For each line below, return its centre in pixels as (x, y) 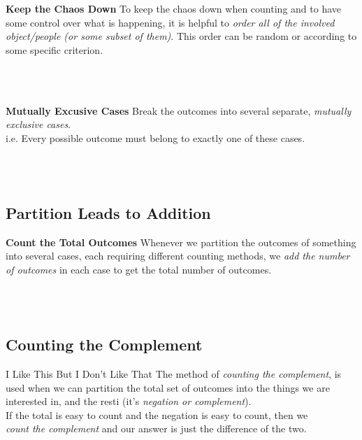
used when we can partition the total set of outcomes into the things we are (168, 387)
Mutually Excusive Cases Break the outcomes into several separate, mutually (179, 110)
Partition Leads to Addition (108, 212)
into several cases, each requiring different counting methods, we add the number (178, 256)
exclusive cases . (38, 124)
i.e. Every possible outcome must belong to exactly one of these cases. (155, 137)
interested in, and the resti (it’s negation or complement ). (129, 401)
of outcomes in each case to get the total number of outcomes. (139, 269)
